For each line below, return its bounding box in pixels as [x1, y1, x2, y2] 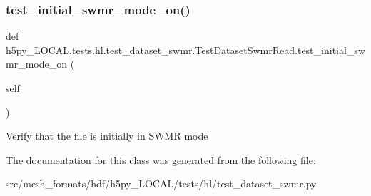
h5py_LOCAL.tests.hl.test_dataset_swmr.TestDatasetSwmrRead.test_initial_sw [6, 42, 365, 57]
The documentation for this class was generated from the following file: [6, 152, 316, 167]
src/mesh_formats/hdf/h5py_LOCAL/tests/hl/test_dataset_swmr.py [6, 176, 317, 191]
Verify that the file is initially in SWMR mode [6, 128, 208, 143]
